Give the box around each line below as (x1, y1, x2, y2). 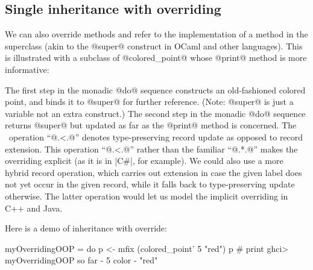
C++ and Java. (5, 201, 63, 214)
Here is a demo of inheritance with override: (5, 222, 167, 234)
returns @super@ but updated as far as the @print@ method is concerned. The (5, 119, 297, 131)
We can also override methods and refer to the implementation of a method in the (5, 28, 308, 40)
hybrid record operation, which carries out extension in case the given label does (5, 166, 302, 178)
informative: (5, 63, 49, 75)
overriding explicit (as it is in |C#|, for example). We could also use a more (5, 154, 283, 167)
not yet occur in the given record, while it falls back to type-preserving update (5, 178, 295, 190)
